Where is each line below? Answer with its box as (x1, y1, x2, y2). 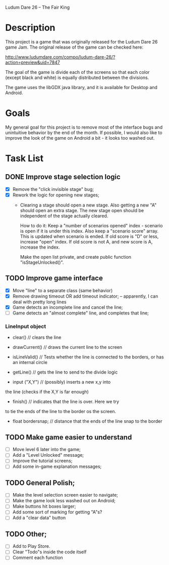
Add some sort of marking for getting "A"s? (12, 509, 102, 515)
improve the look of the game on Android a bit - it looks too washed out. (5, 135, 155, 141)
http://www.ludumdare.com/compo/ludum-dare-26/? (5, 54, 116, 60)
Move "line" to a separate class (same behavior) (12, 287, 112, 293)
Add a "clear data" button (12, 515, 66, 521)
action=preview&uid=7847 (5, 59, 61, 65)
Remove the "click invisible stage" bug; (12, 186, 94, 192)
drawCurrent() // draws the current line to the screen (12, 344, 123, 350)
